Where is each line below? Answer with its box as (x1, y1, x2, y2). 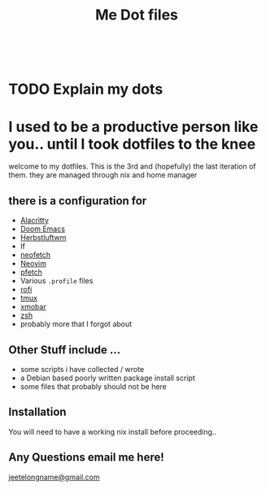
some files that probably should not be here (20, 381, 167, 392)
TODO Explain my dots (8, 80, 164, 98)
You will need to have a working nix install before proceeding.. (8, 427, 217, 436)
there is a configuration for (8, 194, 147, 208)
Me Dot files (94, 6, 179, 24)
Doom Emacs (20, 224, 65, 234)
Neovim (20, 259, 47, 269)
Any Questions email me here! (8, 450, 164, 465)
